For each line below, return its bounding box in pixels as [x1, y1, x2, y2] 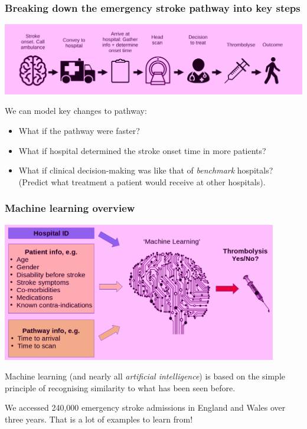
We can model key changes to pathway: [5, 104, 147, 117]
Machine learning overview [5, 201, 135, 215]
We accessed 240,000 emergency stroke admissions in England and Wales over [5, 401, 286, 414]
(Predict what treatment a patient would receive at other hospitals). [18, 175, 266, 188]
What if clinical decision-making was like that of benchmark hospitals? [18, 164, 273, 176]
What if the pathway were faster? [18, 125, 140, 137]
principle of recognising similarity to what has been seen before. [5, 381, 236, 394]
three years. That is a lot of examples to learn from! [5, 412, 193, 425]
